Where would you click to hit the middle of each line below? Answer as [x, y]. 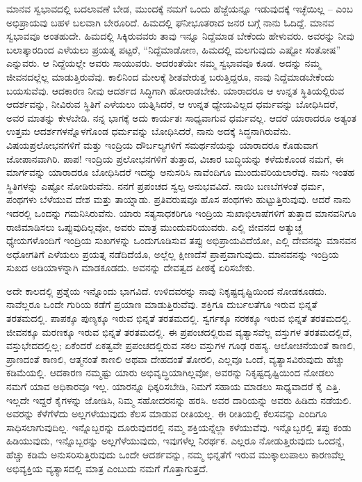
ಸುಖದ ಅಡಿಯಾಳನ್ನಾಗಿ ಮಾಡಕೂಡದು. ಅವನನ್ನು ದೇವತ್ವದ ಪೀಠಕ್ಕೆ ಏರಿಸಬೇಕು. [131, 267]
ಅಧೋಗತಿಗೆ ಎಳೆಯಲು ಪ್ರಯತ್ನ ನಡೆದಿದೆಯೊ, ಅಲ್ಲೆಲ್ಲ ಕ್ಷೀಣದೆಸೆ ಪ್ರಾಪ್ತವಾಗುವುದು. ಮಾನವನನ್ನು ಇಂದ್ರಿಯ [173, 254]
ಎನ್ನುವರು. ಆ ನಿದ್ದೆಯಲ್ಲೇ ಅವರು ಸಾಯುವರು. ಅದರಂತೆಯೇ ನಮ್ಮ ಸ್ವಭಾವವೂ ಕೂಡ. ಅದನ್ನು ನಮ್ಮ [164, 63]
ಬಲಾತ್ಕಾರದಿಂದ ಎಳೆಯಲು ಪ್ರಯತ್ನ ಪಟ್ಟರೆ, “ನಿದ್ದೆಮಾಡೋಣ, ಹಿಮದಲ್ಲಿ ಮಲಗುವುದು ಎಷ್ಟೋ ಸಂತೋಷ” [174, 49]
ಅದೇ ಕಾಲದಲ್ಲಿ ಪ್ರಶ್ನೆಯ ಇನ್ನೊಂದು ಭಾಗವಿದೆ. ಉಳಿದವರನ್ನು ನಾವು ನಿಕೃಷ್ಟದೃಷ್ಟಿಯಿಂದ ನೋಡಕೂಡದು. [167, 290]
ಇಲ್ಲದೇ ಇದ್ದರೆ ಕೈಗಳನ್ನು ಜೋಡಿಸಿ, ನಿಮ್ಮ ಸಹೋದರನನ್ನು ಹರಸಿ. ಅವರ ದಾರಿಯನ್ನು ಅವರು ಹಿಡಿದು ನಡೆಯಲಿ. [179, 400]
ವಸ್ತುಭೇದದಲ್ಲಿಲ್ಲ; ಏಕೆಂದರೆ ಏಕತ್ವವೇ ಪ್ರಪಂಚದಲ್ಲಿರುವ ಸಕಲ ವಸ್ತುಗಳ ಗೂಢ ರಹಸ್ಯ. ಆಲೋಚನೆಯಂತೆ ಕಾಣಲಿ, [181, 345]
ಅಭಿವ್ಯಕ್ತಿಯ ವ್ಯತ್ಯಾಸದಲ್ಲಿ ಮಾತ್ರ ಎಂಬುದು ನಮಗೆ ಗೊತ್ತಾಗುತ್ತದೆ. [107, 468]
